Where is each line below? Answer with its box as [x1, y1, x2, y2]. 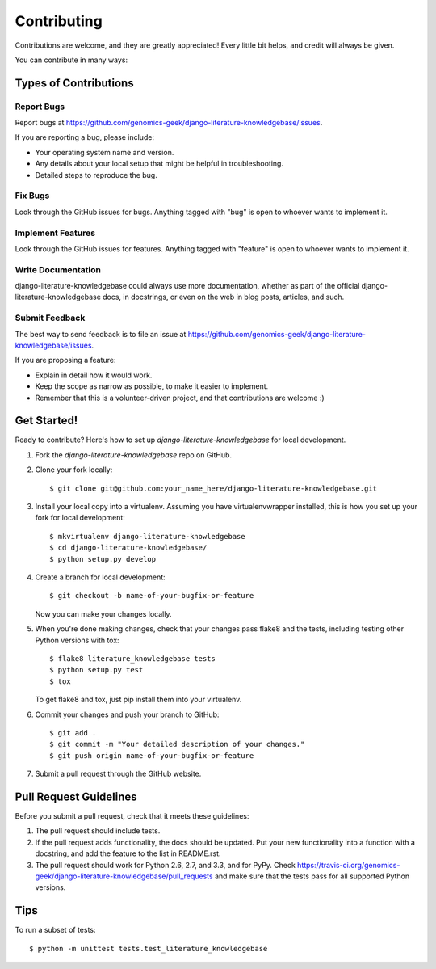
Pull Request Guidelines [15, 790, 137, 803]
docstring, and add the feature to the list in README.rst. [35, 849, 221, 858]
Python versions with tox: [35, 635, 120, 645]
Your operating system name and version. [35, 147, 174, 157]
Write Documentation [15, 263, 101, 275]
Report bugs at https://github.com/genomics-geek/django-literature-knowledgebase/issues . [15, 118, 323, 128]
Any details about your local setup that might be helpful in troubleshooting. [35, 158, 284, 169]
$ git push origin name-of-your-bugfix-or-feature [49, 751, 254, 760]
